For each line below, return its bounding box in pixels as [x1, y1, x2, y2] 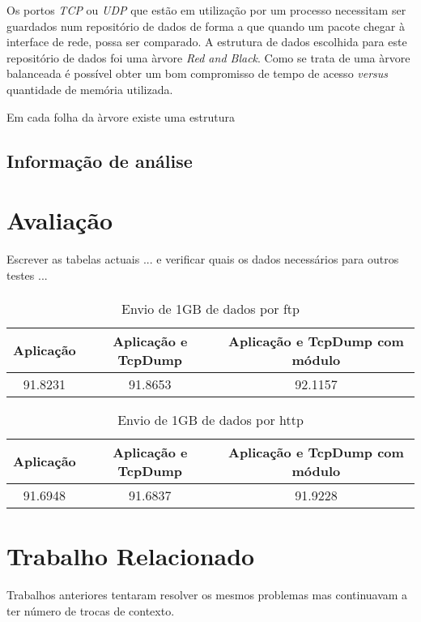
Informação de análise [6, 148, 193, 173]
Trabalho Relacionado [6, 539, 255, 573]
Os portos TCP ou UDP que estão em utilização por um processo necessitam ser [6, 2, 406, 18]
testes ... [6, 266, 48, 283]
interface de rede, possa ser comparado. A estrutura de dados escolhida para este [6, 33, 407, 50]
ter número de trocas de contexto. [6, 602, 175, 619]
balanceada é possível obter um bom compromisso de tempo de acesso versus [6, 65, 389, 82]
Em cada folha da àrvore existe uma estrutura [6, 108, 236, 125]
